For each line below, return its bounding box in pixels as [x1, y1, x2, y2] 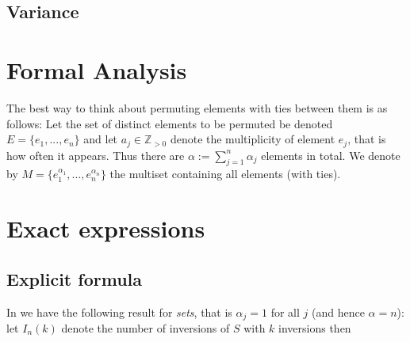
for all [270, 303, 300, 320]
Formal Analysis [6, 53, 187, 85]
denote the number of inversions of [61, 319, 230, 336]
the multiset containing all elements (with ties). [109, 165, 341, 182]
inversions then [278, 319, 351, 336]
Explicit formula [6, 266, 143, 291]
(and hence [311, 303, 365, 320]
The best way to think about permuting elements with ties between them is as [6, 99, 388, 116]
